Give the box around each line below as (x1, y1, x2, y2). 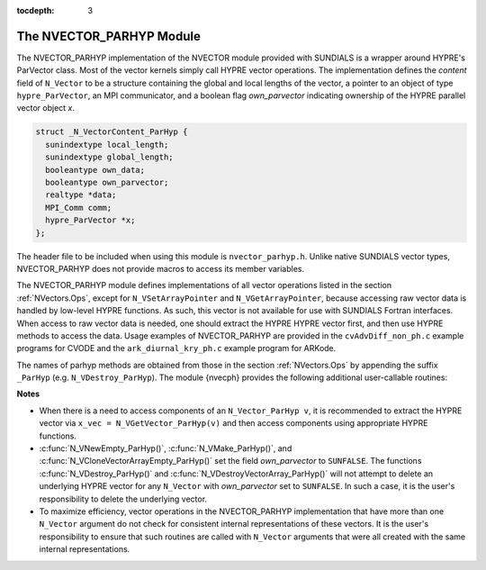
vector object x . (16, 103, 76, 113)
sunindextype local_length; (45, 140, 169, 149)
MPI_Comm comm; (45, 203, 112, 213)
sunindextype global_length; (45, 152, 175, 162)
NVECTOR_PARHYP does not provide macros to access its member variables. (16, 263, 305, 274)
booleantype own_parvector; (45, 177, 169, 188)
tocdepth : (16, 5, 55, 15)
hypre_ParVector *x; (45, 215, 136, 225)
